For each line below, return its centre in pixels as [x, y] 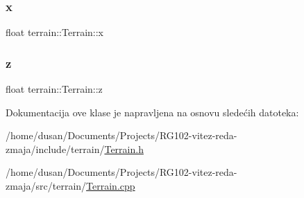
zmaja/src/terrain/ [46, 186]
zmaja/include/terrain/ [55, 148]
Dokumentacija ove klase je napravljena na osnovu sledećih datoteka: [152, 112]
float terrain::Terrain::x [54, 32]
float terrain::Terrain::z [54, 89]
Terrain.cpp [111, 186]
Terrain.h [124, 148]
